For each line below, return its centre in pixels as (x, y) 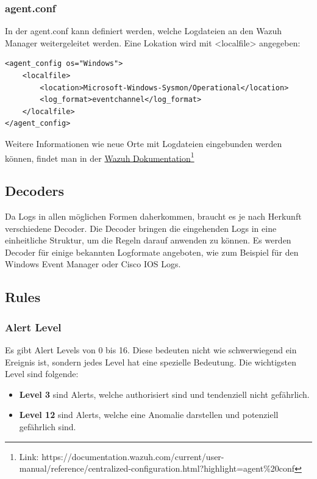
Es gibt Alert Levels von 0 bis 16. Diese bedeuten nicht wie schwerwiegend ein (151, 349)
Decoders (35, 191)
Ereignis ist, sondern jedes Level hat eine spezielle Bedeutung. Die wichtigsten (151, 362)
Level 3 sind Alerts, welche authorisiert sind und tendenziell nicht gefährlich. (164, 394)
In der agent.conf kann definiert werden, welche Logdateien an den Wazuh (144, 31)
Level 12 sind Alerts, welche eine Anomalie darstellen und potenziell (149, 415)
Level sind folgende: (42, 374)
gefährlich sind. (48, 426)
